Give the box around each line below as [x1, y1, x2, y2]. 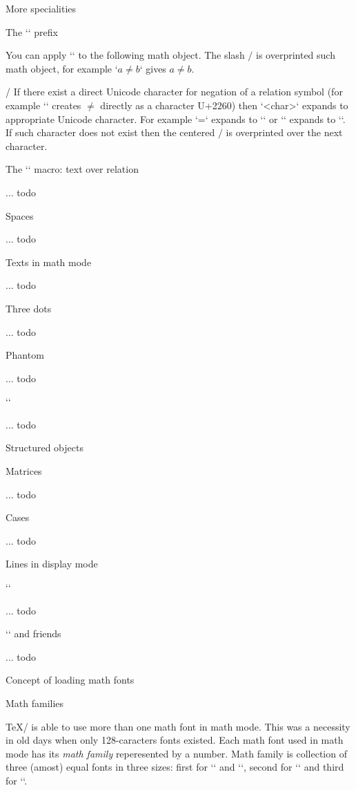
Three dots [6, 301, 52, 315]
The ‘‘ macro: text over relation [6, 162, 139, 176]
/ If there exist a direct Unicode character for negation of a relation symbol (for [6, 84, 343, 99]
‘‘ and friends [6, 626, 61, 641]
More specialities [6, 1, 77, 15]
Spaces [6, 208, 34, 223]
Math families [6, 696, 64, 710]
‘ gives [139, 61, 166, 75]
